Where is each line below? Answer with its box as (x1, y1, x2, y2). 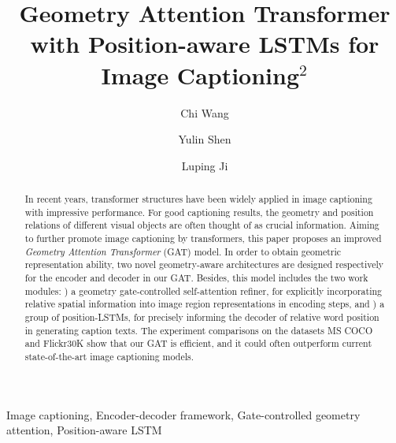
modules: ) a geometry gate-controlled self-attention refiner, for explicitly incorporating (24, 284, 383, 297)
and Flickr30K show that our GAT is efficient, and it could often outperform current (24, 337, 372, 350)
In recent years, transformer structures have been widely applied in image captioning (24, 192, 372, 206)
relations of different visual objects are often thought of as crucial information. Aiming (24, 218, 379, 232)
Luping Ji (181, 157, 228, 173)
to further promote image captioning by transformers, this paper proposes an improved (24, 232, 382, 245)
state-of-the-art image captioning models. (24, 349, 194, 363)
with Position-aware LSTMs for (30, 28, 379, 60)
